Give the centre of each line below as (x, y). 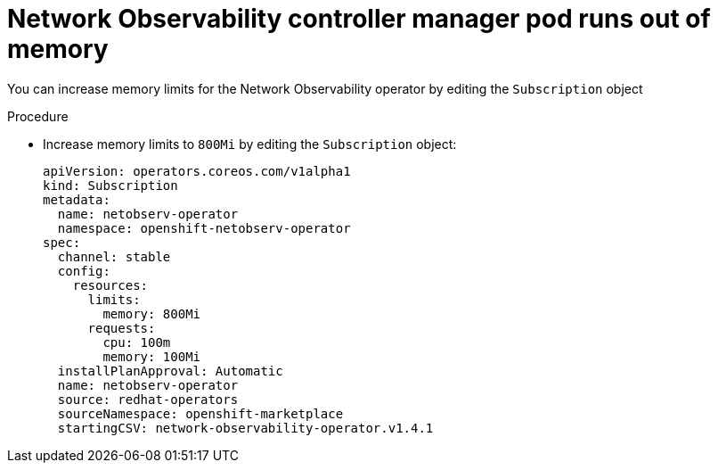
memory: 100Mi (152, 356)
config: (84, 271)
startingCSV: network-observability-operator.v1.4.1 (245, 428)
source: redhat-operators (148, 399)
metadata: (77, 199)
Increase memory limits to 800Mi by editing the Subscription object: (250, 144)
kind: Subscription (110, 185)
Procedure (38, 116)
